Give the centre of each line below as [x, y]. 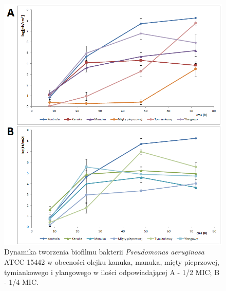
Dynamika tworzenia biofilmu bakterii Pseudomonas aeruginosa [104, 252]
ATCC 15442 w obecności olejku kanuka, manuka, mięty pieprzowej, [112, 261]
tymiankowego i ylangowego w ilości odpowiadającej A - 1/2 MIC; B [112, 272]
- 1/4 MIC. [21, 282]
